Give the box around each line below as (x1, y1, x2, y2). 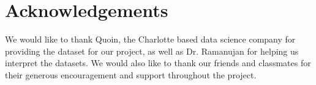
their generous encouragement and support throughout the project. (5, 68, 257, 81)
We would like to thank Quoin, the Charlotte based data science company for (5, 33, 296, 46)
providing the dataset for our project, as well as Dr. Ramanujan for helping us (5, 44, 299, 57)
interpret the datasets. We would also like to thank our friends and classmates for (5, 56, 311, 69)
